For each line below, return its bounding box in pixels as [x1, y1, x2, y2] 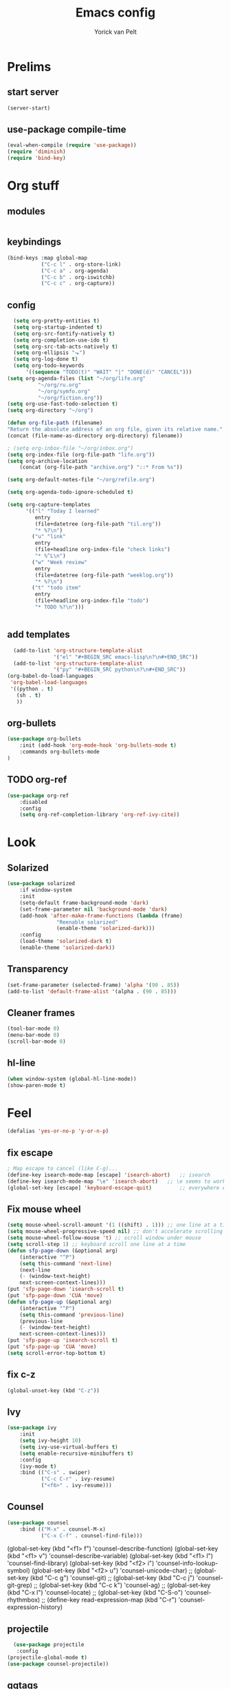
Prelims [7, 59, 52, 74]
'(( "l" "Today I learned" [25, 508, 100, 515]
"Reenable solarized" [56, 918, 118, 926]
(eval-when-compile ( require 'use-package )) [7, 142, 137, 149]
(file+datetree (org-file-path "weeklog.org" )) [34, 572, 174, 579]
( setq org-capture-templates [7, 501, 91, 508]
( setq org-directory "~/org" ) [7, 407, 94, 414]
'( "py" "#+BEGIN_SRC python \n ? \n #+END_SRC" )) [53, 666, 186, 673]
